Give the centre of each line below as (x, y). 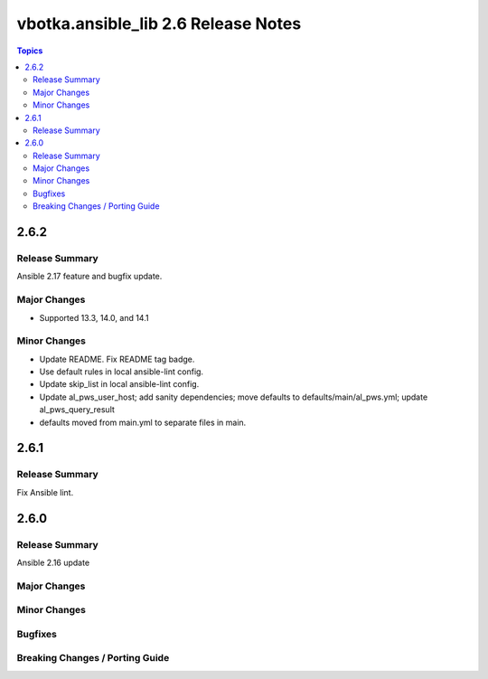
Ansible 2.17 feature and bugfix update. (89, 277)
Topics (30, 51)
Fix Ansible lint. (45, 492)
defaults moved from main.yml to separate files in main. (143, 422)
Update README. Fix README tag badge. (117, 359)
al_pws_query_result (77, 410)
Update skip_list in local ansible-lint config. (119, 384)
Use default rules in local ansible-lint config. (121, 372)
